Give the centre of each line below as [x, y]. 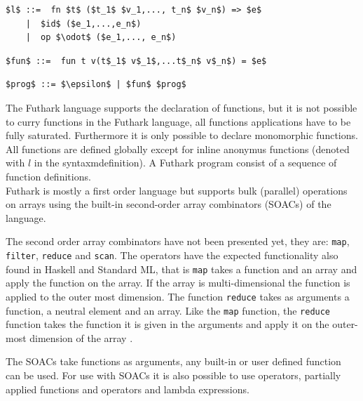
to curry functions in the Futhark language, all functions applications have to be [178, 121]
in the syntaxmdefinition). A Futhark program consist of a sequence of [185, 163]
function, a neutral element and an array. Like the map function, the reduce [168, 310]
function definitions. [48, 176]
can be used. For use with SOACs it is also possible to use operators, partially [173, 375]
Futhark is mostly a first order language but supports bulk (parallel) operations [177, 190]
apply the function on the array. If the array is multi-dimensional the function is [178, 283]
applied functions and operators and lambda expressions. [128, 389]
